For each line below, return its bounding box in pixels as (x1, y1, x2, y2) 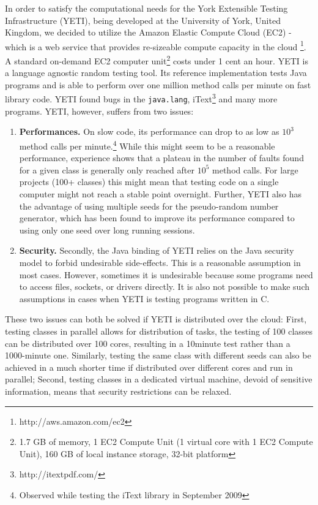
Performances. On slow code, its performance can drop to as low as (19, 125, 279, 138)
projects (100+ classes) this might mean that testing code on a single (19, 175, 279, 188)
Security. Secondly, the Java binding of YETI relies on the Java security (19, 244, 294, 257)
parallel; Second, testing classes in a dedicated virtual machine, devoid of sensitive (5, 373, 312, 385)
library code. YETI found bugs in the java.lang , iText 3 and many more (5, 91, 278, 105)
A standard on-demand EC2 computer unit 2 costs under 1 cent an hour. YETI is (5, 53, 308, 67)
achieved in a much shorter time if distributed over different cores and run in (5, 360, 293, 373)
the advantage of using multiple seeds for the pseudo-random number (19, 199, 279, 212)
